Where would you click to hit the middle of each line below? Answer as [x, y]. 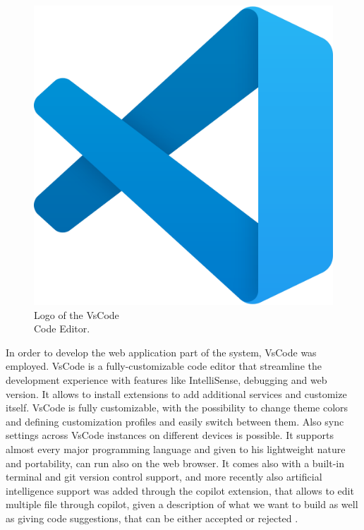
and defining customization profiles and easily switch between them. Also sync [175, 421]
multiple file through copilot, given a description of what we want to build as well [182, 504]
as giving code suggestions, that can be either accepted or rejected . [152, 518]
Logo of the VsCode [77, 314]
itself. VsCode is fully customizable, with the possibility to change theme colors [177, 408]
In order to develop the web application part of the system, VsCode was [161, 352]
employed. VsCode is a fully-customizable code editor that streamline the [164, 366]
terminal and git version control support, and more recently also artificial [164, 477]
